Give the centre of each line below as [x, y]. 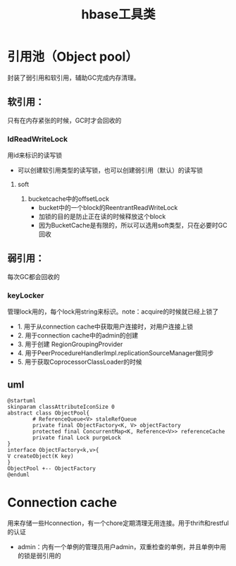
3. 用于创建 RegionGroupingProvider [70, 344]
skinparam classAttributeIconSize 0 [61, 407]
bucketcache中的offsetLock [68, 199]
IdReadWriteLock [38, 139]
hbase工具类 [118, 14]
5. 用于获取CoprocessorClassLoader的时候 [80, 362]
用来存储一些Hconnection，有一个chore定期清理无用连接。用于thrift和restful [118, 523]
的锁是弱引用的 [39, 555]
